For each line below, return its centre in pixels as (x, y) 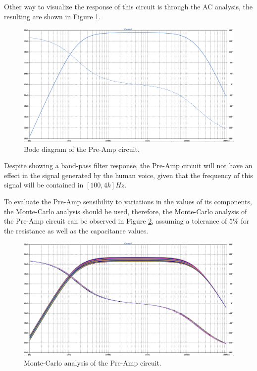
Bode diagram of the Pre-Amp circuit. (82, 149)
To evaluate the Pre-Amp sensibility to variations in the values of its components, (128, 201)
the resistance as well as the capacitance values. (76, 230)
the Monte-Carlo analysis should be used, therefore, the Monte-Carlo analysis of (126, 211)
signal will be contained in (44, 185)
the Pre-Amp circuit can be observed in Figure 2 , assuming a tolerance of (116, 221)
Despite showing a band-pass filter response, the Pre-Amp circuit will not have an (128, 165)
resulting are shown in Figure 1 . (52, 16)
